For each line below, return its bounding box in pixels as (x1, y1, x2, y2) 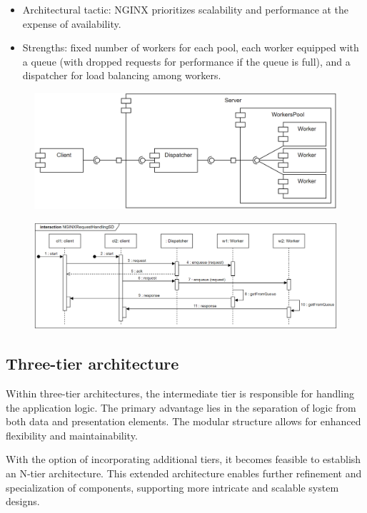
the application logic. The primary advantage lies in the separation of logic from (6, 400, 356, 415)
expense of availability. (22, 16, 121, 31)
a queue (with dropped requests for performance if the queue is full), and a (22, 54, 351, 68)
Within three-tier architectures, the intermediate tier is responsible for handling (6, 385, 354, 400)
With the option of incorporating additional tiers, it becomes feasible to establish (6, 452, 361, 467)
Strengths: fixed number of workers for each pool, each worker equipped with (22, 40, 359, 55)
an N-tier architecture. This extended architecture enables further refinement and (6, 465, 362, 480)
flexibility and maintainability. (6, 427, 138, 442)
